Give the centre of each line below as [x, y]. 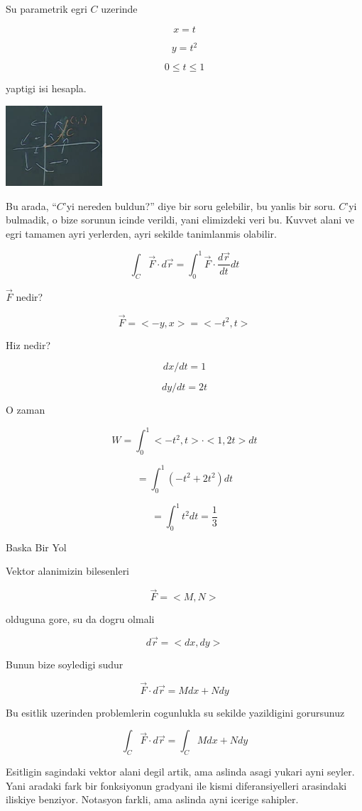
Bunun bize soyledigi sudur [65, 664]
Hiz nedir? [28, 344]
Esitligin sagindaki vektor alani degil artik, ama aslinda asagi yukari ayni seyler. [180, 772]
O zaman [26, 410]
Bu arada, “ [31, 205]
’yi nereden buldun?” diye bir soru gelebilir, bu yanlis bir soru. [199, 205]
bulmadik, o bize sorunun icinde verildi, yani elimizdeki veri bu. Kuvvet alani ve [180, 220]
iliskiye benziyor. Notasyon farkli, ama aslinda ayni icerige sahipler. [152, 799]
